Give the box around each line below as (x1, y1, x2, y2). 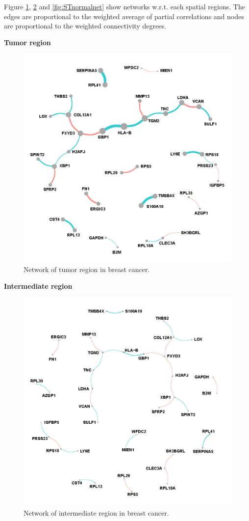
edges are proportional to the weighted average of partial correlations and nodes (4, 11, 244, 21)
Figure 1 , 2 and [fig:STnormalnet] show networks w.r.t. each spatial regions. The (4, 1, 245, 11)
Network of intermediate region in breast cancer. (24, 507, 169, 518)
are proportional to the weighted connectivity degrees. (4, 21, 166, 31)
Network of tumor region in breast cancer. (24, 264, 150, 274)
